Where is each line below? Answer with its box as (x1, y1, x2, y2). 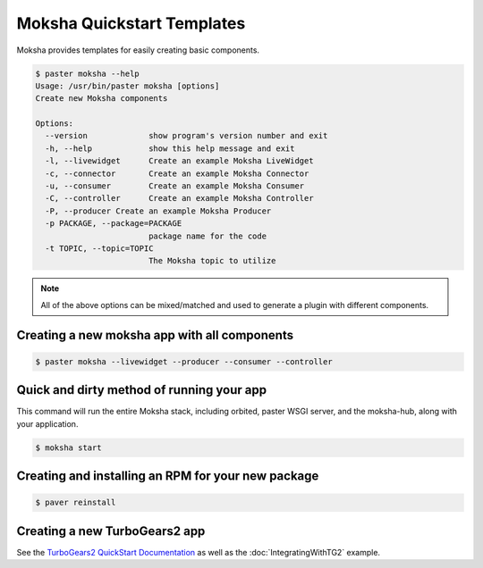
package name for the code (148, 230, 267, 241)
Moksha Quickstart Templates (16, 13, 246, 33)
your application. (16, 418, 79, 429)
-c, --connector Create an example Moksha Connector (45, 168, 309, 179)
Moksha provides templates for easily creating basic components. (16, 45, 259, 55)
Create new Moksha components (35, 94, 168, 104)
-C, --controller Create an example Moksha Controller (45, 193, 314, 204)
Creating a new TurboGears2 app (16, 523, 206, 539)
